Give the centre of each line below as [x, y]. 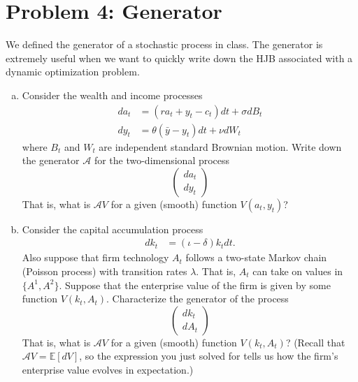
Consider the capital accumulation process [113, 229]
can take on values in [298, 271]
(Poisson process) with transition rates [105, 271]
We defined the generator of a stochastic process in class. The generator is [164, 44]
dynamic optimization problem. [73, 72]
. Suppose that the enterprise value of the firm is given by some [195, 285]
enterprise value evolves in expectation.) [108, 369]
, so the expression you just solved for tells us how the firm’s [209, 356]
